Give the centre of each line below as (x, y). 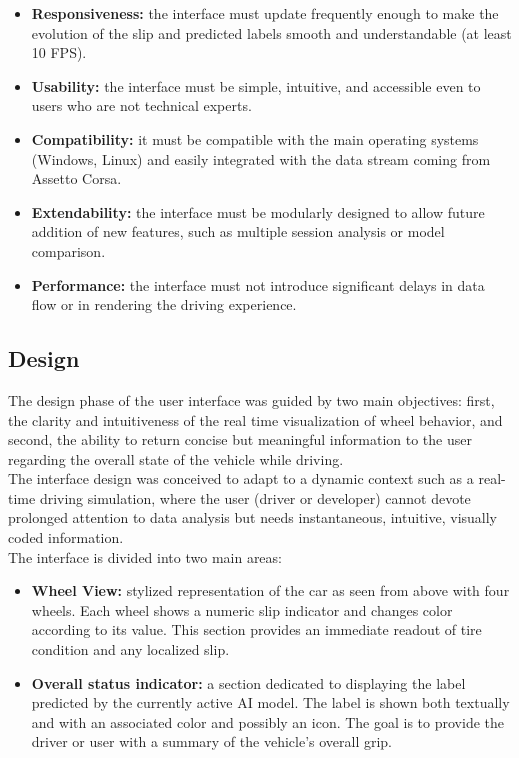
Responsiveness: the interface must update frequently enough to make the (265, 13)
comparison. (68, 250)
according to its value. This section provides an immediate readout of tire (256, 629)
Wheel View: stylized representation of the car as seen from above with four (270, 590)
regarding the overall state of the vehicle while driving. (176, 458)
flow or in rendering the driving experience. (164, 304)
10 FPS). (59, 52)
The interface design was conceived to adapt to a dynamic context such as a (241, 478)
